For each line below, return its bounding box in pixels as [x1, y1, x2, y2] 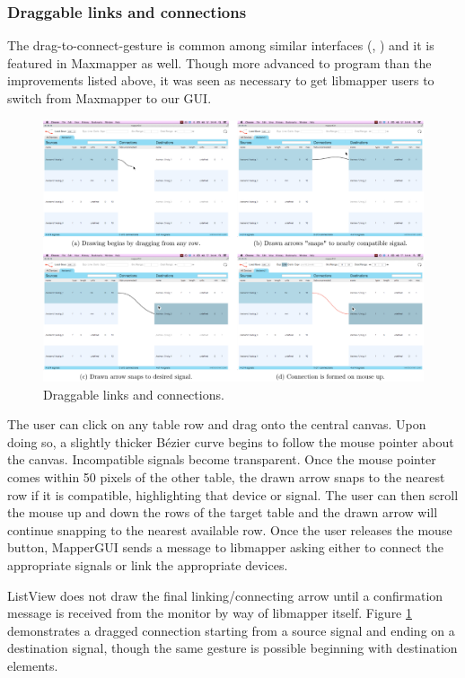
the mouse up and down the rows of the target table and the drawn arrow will [7, 503, 438, 522]
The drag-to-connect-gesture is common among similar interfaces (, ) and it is [7, 36, 434, 55]
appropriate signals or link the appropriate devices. [7, 556, 288, 575]
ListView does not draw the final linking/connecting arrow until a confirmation [7, 586, 443, 604]
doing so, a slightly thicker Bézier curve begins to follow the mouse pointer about [7, 432, 454, 451]
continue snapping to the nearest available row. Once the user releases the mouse [7, 520, 452, 539]
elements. [7, 656, 58, 674]
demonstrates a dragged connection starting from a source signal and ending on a [7, 621, 455, 639]
